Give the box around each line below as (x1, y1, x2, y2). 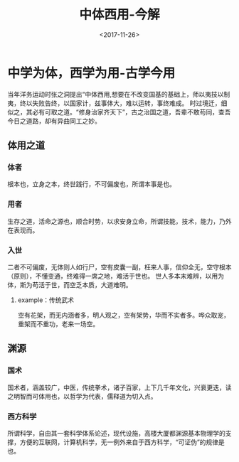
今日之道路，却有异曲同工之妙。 (7, 117, 101, 125)
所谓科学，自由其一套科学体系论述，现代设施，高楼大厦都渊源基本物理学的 (7, 429, 225, 437)
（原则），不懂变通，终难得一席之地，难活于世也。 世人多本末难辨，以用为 (7, 272, 224, 280)
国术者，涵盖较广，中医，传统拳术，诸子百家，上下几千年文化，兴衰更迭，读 (7, 383, 232, 392)
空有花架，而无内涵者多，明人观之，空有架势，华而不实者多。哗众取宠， (17, 311, 230, 319)
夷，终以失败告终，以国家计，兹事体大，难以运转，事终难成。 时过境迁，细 (7, 99, 228, 107)
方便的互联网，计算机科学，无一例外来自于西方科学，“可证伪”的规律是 (19, 438, 225, 446)
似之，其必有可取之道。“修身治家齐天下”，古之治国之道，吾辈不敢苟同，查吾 (7, 107, 231, 116)
